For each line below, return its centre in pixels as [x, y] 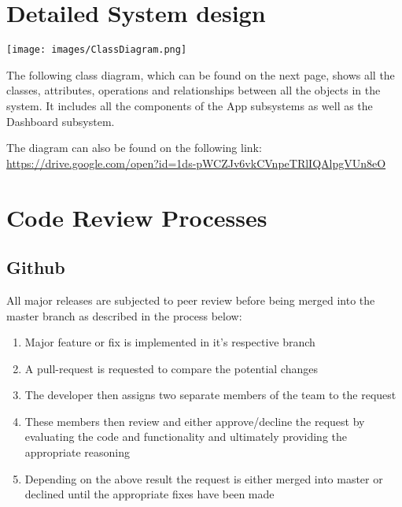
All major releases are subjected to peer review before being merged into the [191, 300]
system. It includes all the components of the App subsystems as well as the [190, 105]
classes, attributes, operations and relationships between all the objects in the [194, 90]
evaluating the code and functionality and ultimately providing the [186, 437]
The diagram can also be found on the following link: [134, 148]
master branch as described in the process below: [124, 315]
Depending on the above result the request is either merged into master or [204, 478]
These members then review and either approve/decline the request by [195, 421]
